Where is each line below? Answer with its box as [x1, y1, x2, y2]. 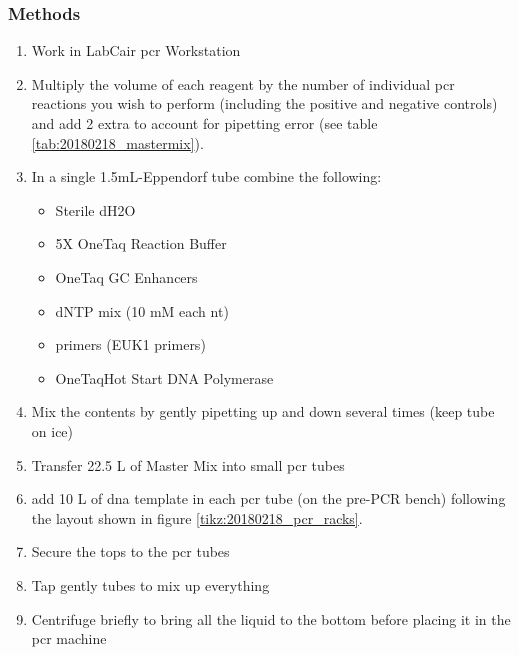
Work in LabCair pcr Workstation [31, 40, 241, 61]
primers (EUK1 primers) [55, 334, 206, 355]
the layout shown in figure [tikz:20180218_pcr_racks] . [31, 507, 363, 528]
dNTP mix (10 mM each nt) [55, 300, 229, 321]
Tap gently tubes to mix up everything [31, 574, 270, 595]
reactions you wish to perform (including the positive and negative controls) [31, 93, 498, 114]
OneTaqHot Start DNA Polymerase [55, 367, 274, 388]
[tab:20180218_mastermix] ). [31, 132, 204, 153]
